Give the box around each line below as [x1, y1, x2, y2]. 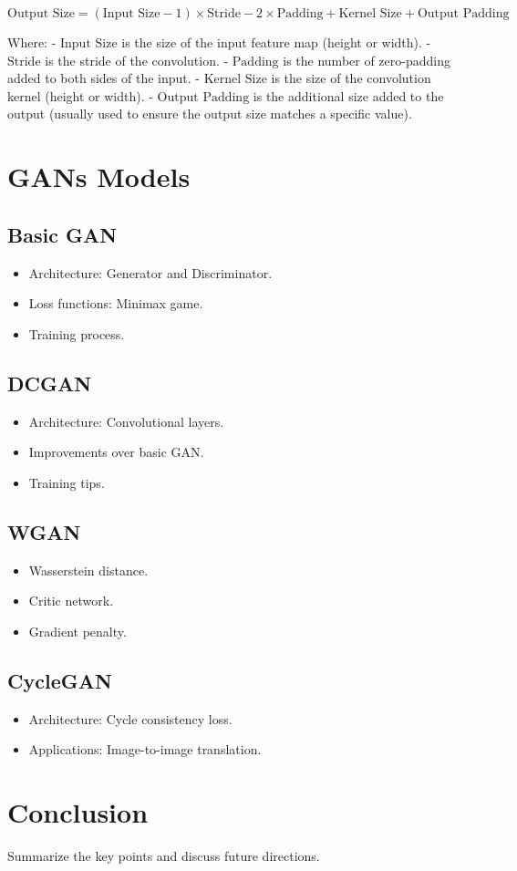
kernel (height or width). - [7, 86, 153, 105]
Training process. [28, 324, 125, 343]
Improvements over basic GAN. [28, 442, 204, 461]
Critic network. [28, 591, 114, 610]
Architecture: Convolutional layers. [28, 411, 224, 430]
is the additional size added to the [253, 86, 444, 105]
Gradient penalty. [28, 621, 127, 640]
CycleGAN [7, 666, 112, 694]
